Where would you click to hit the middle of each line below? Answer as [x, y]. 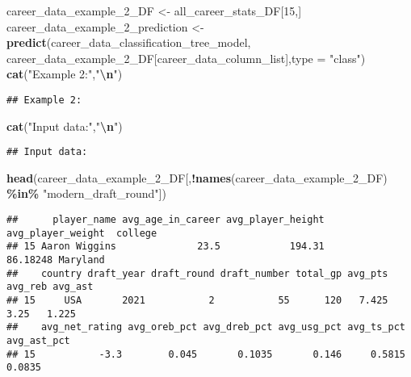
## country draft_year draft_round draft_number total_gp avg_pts [197, 273]
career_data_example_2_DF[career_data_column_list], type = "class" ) [186, 58]
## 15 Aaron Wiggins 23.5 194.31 [166, 247]
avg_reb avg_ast [50, 287]
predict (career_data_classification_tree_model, [129, 42]
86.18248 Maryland [56, 260]
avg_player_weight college [82, 233]
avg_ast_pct [38, 340]
